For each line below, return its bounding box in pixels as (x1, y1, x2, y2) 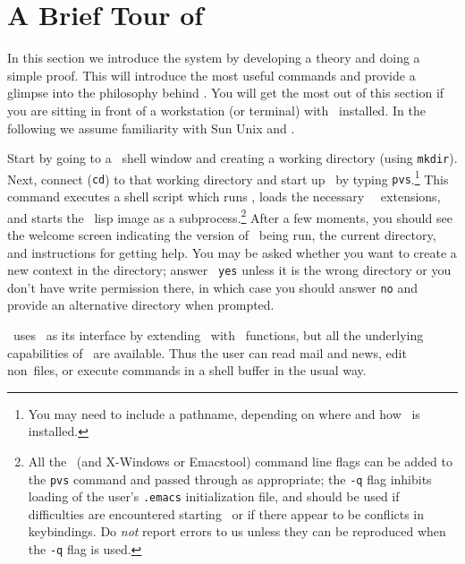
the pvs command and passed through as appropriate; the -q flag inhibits (28, 469, 432, 488)
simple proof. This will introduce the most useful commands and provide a (7, 65, 416, 84)
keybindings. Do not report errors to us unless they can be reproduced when (28, 522, 446, 541)
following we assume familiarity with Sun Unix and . (7, 118, 295, 137)
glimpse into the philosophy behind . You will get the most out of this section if (7, 83, 444, 102)
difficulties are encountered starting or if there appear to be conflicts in (28, 504, 425, 523)
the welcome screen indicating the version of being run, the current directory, (7, 225, 436, 244)
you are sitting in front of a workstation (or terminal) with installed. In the (7, 100, 426, 119)
